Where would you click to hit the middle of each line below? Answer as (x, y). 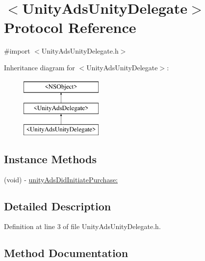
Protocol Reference (70, 27)
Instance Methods (50, 159)
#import (17, 51)
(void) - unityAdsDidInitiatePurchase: (61, 179)
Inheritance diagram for (39, 67)
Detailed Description (58, 206)
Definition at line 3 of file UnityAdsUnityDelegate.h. (82, 226)
